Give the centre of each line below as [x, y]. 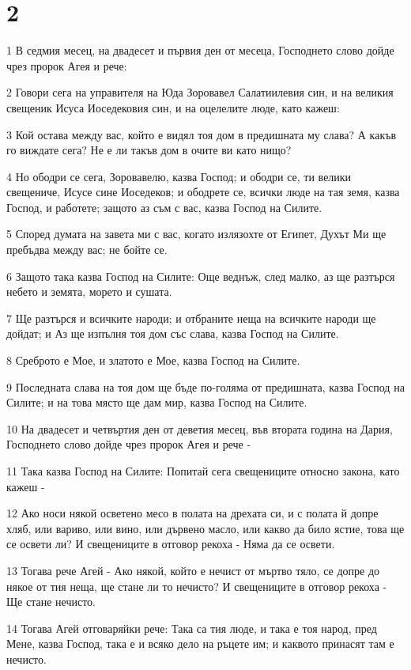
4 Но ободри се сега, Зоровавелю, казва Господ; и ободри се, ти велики [179, 176]
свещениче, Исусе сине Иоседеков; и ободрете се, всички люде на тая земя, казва [203, 192]
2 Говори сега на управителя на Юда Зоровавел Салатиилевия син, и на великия [200, 92]
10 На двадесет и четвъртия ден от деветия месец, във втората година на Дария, [200, 428]
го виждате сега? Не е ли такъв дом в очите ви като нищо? [149, 150]
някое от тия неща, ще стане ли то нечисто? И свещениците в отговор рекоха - [197, 586]
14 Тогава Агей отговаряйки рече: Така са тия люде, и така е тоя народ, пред [192, 628]
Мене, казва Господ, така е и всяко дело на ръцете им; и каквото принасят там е [200, 644]
